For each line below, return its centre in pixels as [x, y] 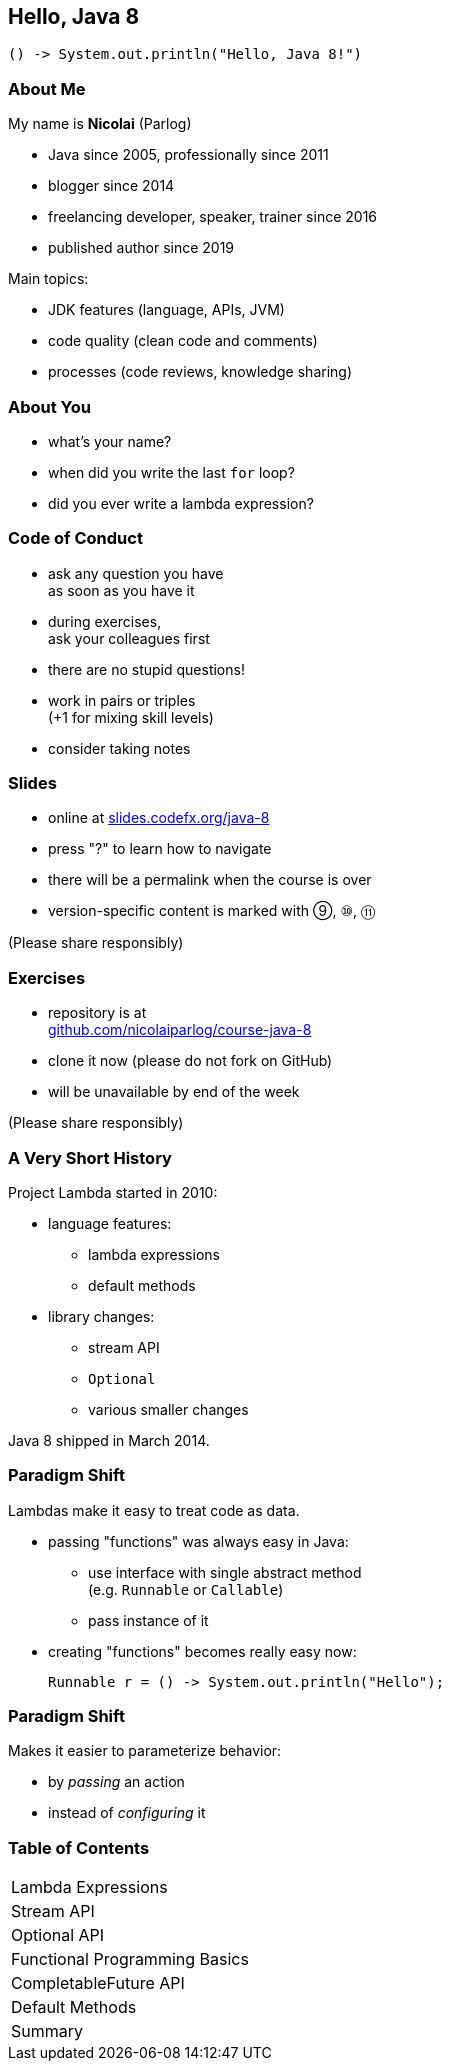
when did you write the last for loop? [171, 472]
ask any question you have [136, 573]
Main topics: [48, 279]
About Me [47, 88]
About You [49, 406]
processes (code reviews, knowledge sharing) [200, 372]
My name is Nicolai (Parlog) [100, 124]
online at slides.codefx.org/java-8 [159, 818]
